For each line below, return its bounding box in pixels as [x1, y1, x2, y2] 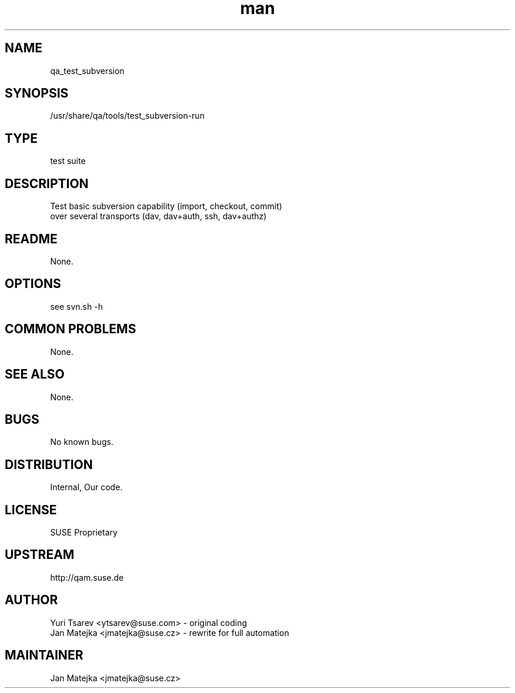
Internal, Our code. [50, 482, 123, 493]
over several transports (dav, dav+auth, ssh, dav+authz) [50, 211, 267, 222]
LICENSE [5, 502, 57, 517]
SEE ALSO [5, 367, 65, 382]
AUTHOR [5, 592, 58, 608]
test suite [50, 156, 86, 166]
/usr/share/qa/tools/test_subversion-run [50, 111, 205, 121]
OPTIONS [5, 276, 61, 292]
